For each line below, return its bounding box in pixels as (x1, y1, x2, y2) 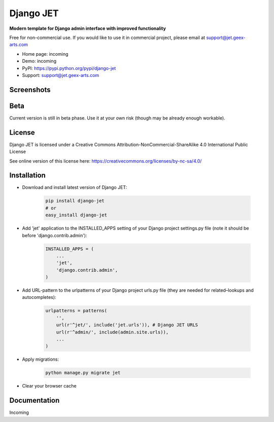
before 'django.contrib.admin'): (22, 232, 87, 238)
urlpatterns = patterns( (45, 308, 108, 314)
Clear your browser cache (22, 383, 77, 389)
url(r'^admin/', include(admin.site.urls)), (56, 329, 169, 335)
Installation (9, 171, 46, 180)
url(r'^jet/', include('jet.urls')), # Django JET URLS (56, 322, 198, 328)
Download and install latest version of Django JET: (22, 184, 127, 190)
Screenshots (9, 85, 51, 94)
